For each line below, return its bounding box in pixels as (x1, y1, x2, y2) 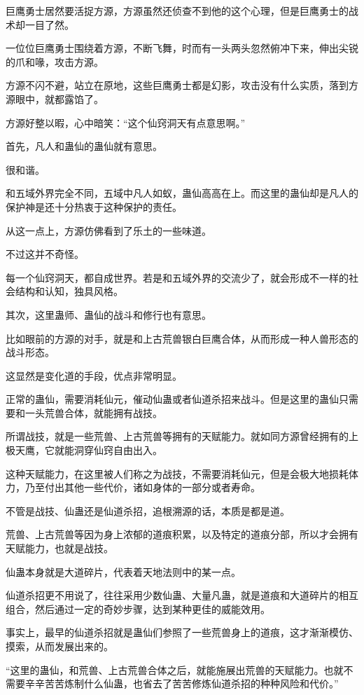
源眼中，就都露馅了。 (6, 91, 104, 106)
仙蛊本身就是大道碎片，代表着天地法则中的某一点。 (6, 564, 241, 579)
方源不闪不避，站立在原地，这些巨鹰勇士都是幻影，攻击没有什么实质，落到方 (6, 78, 358, 92)
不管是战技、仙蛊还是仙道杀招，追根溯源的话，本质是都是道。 (6, 503, 290, 518)
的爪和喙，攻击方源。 (6, 54, 104, 69)
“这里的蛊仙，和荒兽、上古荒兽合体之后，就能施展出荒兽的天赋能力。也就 (6, 662, 344, 677)
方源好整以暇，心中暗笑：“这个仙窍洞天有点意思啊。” (6, 115, 246, 130)
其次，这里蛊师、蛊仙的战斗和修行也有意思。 (6, 307, 211, 322)
